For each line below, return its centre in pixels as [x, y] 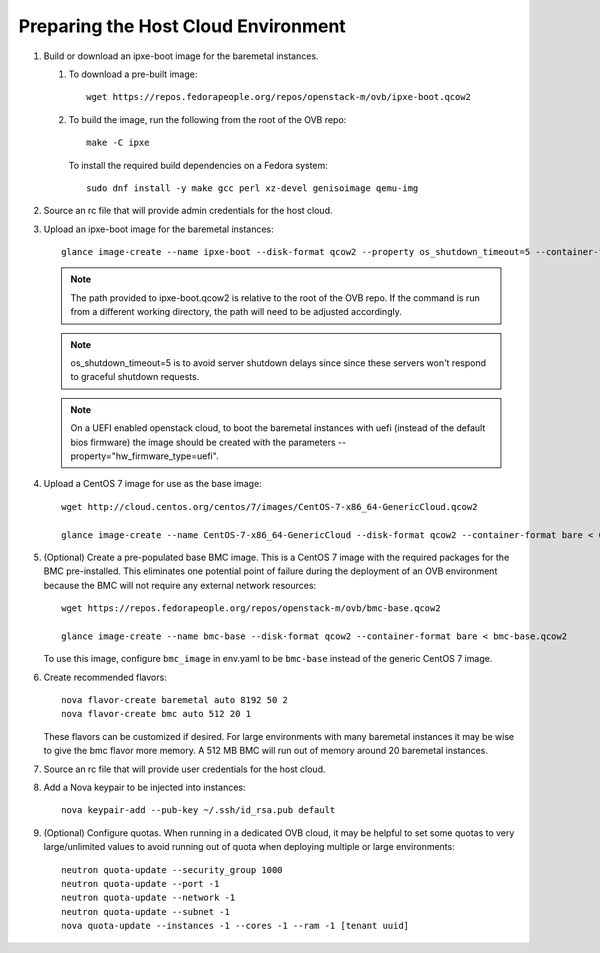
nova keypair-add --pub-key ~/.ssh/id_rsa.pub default [198, 810]
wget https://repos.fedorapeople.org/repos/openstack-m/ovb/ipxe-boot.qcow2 [279, 97]
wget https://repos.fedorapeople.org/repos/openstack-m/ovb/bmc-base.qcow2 [251, 608]
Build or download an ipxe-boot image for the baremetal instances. [181, 56]
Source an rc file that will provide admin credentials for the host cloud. [188, 211]
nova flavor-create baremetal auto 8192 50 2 [175, 700]
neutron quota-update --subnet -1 [145, 911]
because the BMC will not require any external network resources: [180, 585]
